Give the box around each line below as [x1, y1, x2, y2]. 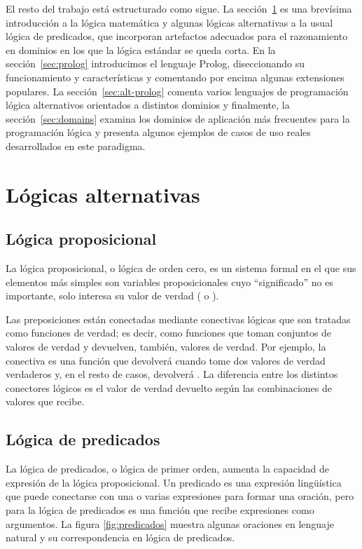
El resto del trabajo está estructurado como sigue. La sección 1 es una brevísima [6, 1, 352, 15]
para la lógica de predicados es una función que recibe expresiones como [6, 503, 314, 517]
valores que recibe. [6, 394, 85, 409]
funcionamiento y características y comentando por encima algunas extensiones [6, 69, 344, 84]
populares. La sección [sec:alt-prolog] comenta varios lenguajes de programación [6, 83, 349, 98]
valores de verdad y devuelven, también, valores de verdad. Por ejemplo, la [6, 339, 326, 354]
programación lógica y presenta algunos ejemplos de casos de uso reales [6, 125, 311, 140]
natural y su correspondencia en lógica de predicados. [6, 530, 235, 545]
